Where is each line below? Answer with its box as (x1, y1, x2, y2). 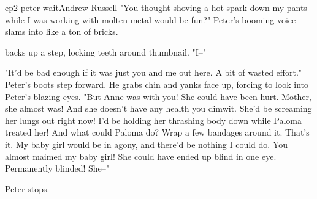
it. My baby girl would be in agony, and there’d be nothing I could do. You (5, 137, 288, 150)
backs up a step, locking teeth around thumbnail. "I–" (5, 45, 207, 58)
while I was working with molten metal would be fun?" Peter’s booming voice (5, 13, 296, 26)
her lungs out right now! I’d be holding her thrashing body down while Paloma (5, 114, 302, 126)
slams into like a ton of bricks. (5, 25, 118, 38)
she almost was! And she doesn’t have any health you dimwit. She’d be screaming (5, 102, 312, 115)
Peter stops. (5, 182, 50, 195)
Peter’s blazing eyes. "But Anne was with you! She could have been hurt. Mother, (5, 90, 311, 103)
